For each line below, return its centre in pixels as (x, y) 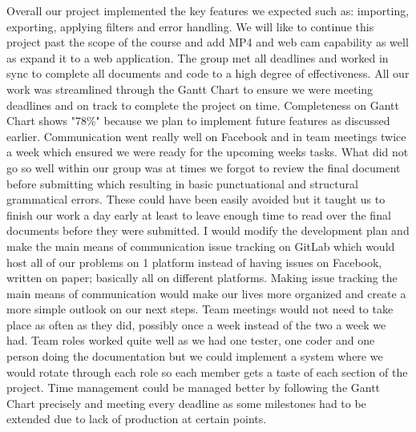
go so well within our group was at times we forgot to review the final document (204, 167)
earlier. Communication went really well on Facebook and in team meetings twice (206, 136)
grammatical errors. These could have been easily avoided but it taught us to (196, 199)
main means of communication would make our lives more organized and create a (206, 293)
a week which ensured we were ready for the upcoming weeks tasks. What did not (208, 152)
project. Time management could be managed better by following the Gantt (194, 388)
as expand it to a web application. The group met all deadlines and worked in (198, 57)
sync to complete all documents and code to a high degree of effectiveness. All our (208, 73)
